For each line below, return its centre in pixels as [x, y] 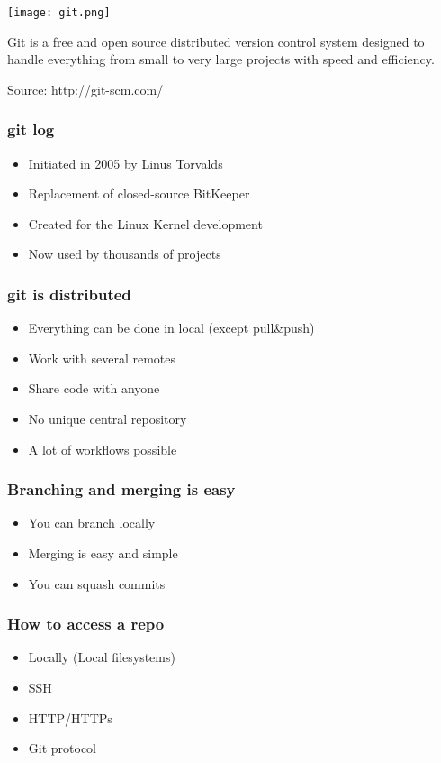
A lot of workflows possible [103, 449]
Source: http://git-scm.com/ [85, 89]
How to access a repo [86, 624]
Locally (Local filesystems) [102, 657]
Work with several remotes [102, 358]
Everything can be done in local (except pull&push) [171, 328]
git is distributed [69, 294]
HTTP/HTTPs [70, 717]
